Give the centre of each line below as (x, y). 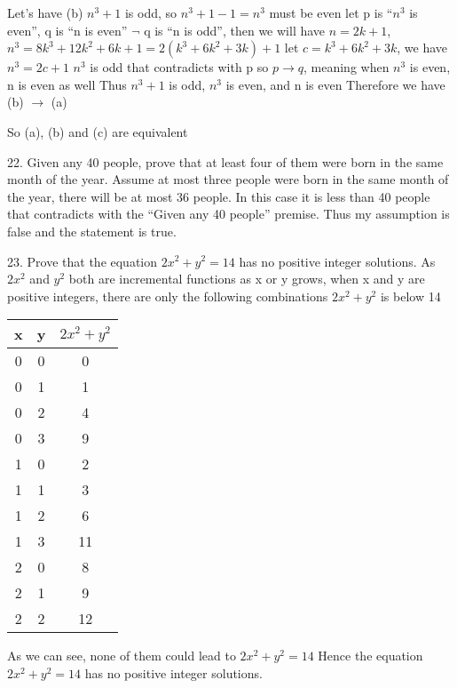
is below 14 (410, 296)
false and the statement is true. (92, 231)
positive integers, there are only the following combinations (168, 296)
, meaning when (347, 67)
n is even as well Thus (67, 84)
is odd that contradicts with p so (179, 67)
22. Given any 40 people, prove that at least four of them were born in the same (225, 161)
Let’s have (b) (45, 12)
